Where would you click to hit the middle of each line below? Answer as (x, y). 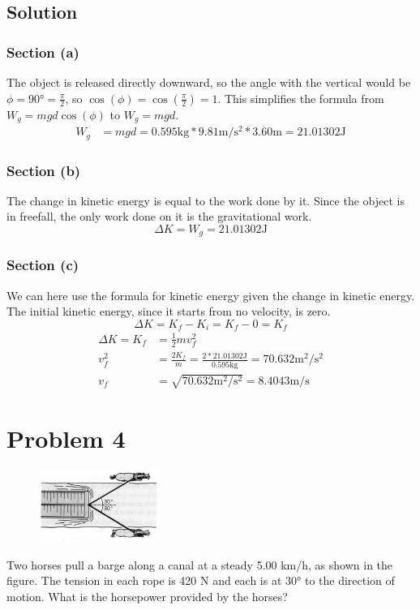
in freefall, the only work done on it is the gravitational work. (159, 216)
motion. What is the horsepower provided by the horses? (147, 596)
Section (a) (43, 52)
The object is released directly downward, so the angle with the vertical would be (209, 82)
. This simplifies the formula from (301, 98)
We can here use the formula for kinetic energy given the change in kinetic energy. (211, 295)
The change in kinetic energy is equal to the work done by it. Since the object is (206, 200)
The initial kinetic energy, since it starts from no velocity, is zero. (169, 311)
